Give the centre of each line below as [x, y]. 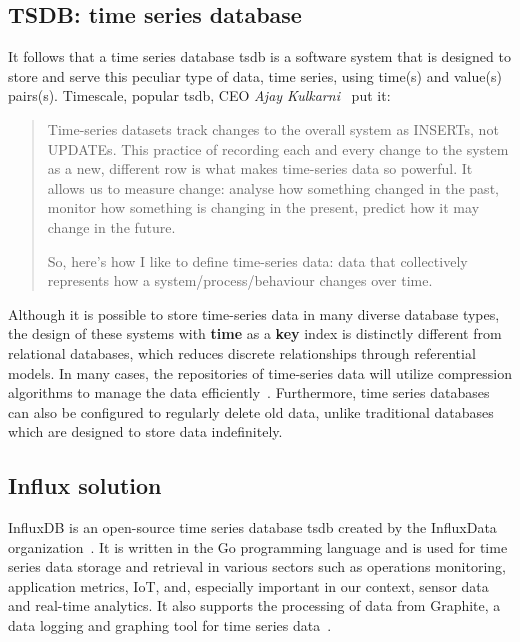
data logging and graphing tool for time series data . [170, 625]
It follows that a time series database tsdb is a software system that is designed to [259, 56]
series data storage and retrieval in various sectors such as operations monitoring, [257, 566]
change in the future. [111, 226]
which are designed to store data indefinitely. [145, 431]
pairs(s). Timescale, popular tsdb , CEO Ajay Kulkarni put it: [199, 95]
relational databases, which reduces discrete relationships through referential [242, 352]
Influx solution [85, 485]
